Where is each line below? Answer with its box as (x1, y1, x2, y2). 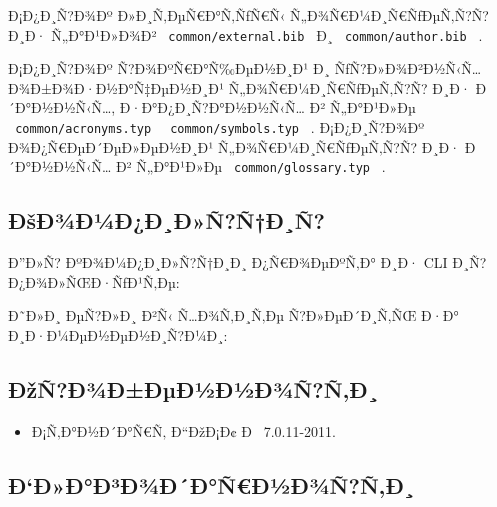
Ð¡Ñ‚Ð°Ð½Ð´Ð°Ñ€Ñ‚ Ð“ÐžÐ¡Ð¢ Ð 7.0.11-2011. (31, 420, 337, 441)
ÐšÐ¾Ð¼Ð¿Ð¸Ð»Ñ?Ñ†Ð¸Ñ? (8, 205, 325, 236)
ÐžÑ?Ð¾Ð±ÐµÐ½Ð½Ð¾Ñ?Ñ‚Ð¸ (8, 373, 379, 404)
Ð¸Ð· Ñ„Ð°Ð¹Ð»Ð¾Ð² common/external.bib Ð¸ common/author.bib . (8, 24, 483, 45)
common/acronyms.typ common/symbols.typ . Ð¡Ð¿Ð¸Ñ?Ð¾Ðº (15, 117, 425, 138)
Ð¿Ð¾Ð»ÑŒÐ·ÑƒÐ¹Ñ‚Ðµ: (8, 271, 180, 292)
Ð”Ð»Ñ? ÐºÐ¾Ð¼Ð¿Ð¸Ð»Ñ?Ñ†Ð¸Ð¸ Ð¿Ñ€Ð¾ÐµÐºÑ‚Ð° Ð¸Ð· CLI (8, 252, 448, 273)
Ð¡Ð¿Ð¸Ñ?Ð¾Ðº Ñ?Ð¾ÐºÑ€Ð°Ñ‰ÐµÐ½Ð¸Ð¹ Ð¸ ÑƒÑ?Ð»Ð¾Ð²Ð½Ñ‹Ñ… (8, 58, 482, 79)
